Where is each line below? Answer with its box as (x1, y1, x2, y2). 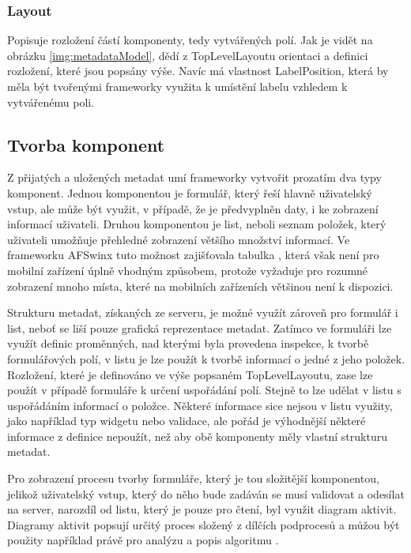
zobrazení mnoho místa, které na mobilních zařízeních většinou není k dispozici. (7, 277, 394, 294)
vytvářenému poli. (7, 93, 95, 110)
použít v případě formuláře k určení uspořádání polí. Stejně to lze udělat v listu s (7, 382, 402, 398)
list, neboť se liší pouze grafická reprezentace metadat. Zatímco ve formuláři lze (7, 319, 392, 336)
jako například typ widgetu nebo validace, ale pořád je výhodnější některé (7, 412, 366, 429)
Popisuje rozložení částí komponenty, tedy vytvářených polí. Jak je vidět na (7, 32, 373, 48)
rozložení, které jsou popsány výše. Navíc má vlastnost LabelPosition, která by (7, 62, 389, 79)
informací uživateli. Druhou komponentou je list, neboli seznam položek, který (7, 216, 386, 232)
